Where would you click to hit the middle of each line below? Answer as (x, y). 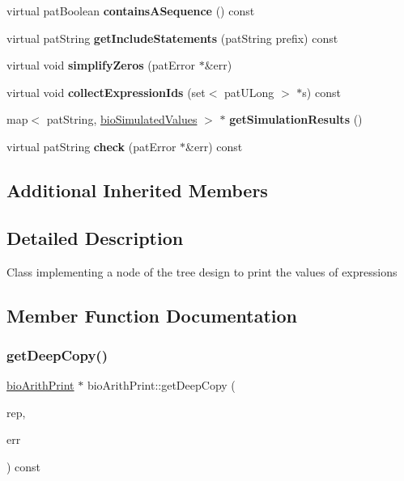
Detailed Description (95, 237)
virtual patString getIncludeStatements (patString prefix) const (172, 38)
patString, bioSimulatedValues (122, 119)
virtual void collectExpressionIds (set (106, 92)
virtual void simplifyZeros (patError (101, 65)
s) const (321, 92)
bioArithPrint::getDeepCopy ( (161, 385)
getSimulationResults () (296, 119)
